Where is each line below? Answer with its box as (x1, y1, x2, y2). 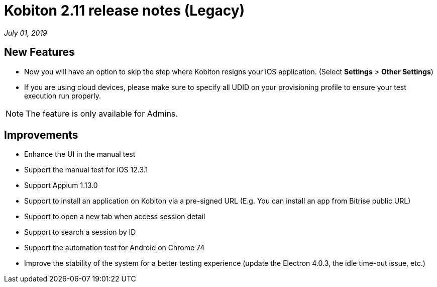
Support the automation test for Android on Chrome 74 (24, 243, 205, 252)
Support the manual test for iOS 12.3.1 (24, 165, 148, 174)
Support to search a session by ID (24, 228, 136, 237)
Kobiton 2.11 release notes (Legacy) (4, 2, 245, 19)
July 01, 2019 (4, 28, 47, 37)
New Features (4, 46, 75, 59)
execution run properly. (24, 91, 101, 100)
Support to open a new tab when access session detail (24, 212, 205, 221)
